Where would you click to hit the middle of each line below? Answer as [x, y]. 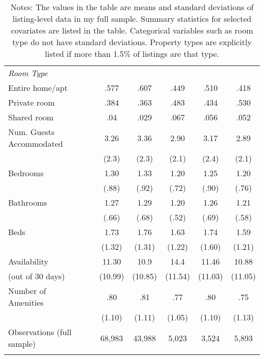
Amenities [26, 302]
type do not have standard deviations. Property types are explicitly [132, 42]
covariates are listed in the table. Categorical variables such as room [132, 30]
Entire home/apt [38, 88]
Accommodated [36, 143]
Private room [31, 102]
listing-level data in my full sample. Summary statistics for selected [132, 19]
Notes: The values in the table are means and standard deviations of [132, 7]
